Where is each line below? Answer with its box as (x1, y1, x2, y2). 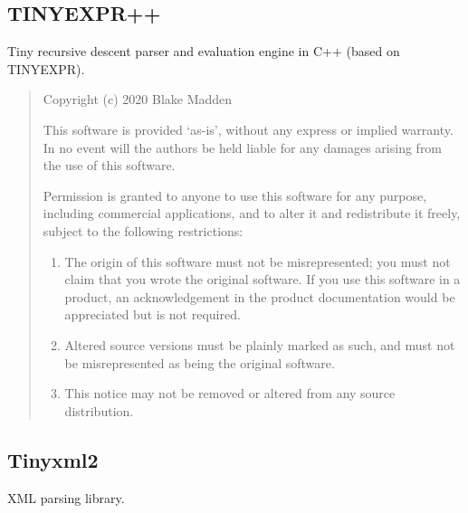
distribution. (64, 401, 134, 420)
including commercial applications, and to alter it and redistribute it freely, (43, 204, 461, 223)
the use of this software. (43, 156, 176, 175)
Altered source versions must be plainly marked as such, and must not (64, 335, 455, 354)
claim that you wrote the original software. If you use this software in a (64, 270, 461, 289)
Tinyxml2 (7, 445, 99, 473)
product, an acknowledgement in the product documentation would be (64, 287, 455, 306)
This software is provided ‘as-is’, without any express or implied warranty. (43, 119, 454, 138)
